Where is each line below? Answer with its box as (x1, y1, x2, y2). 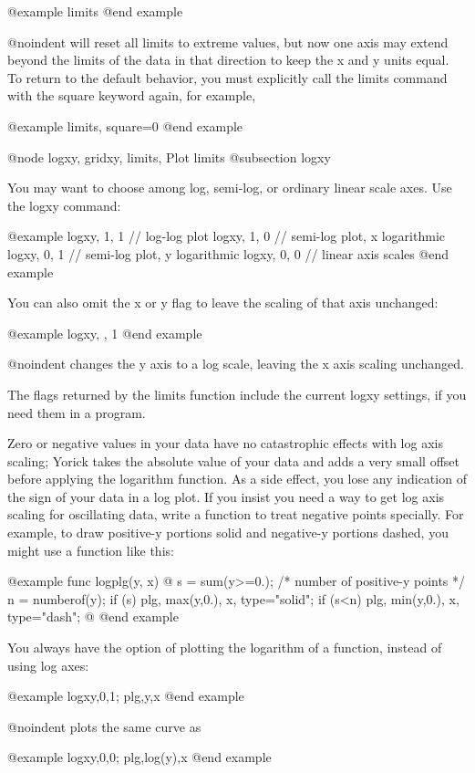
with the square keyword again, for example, (7, 86, 256, 105)
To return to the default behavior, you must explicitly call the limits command (7, 68, 448, 87)
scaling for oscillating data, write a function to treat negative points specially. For (7, 505, 464, 524)
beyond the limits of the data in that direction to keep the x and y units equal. (7, 50, 449, 69)
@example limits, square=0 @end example (7, 116, 243, 135)
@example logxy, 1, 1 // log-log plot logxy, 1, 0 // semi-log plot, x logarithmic (7, 226, 446, 245)
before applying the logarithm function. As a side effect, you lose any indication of (7, 469, 467, 488)
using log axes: (7, 655, 89, 674)
